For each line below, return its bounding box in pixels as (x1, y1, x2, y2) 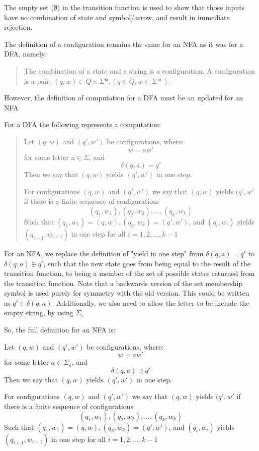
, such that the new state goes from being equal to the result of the (43, 258, 251, 268)
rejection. (4, 22, 33, 32)
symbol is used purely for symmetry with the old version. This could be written (4, 288, 249, 298)
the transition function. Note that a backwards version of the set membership (4, 277, 243, 288)
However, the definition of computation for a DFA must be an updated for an (4, 92, 243, 103)
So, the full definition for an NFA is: (4, 324, 116, 335)
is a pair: (24, 75, 51, 86)
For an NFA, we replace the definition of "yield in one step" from (4, 248, 204, 258)
